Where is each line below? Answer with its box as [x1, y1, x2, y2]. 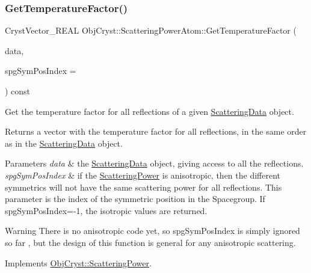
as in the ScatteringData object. [5, 136, 123, 149]
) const [5, 85, 31, 97]
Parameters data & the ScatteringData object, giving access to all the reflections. [5, 157, 304, 170]
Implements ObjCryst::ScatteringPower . [5, 256, 152, 269]
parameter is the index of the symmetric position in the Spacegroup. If [5, 192, 265, 205]
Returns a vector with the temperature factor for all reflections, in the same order [5, 125, 307, 138]
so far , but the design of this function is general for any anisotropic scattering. [5, 236, 296, 248]
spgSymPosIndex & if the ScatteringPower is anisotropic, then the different [5, 168, 280, 181]
